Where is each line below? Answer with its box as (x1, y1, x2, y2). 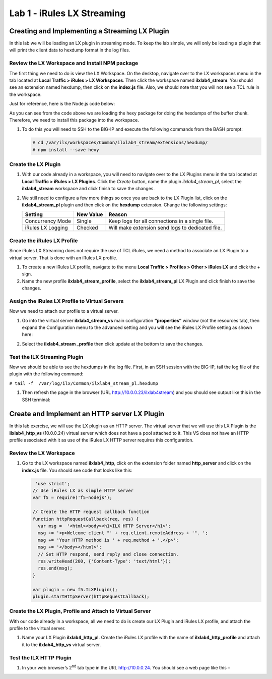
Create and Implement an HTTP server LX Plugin (9, 410, 165, 418)
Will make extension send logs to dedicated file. (108, 224, 222, 232)
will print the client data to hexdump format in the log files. (9, 47, 130, 53)
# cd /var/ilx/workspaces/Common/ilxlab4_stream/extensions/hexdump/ (32, 140, 208, 146)
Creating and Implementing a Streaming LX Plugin (9, 27, 170, 35)
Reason (108, 211, 127, 218)
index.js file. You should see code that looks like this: (22, 467, 133, 473)
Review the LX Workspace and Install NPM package (9, 60, 139, 67)
